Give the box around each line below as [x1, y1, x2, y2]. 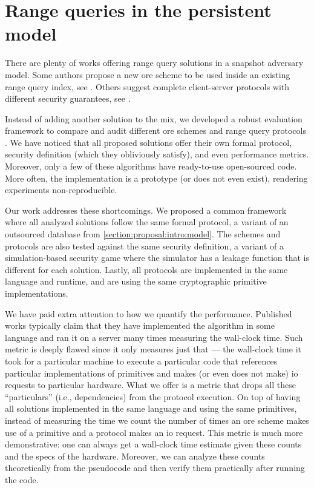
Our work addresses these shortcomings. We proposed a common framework [5, 203, 287, 216]
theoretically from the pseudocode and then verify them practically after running [5, 461, 305, 474]
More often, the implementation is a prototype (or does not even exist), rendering [5, 171, 308, 184]
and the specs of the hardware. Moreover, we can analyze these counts [5, 449, 265, 462]
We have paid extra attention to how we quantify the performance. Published [5, 307, 292, 320]
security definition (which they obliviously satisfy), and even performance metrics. [5, 148, 309, 160]
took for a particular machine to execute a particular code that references [5, 354, 278, 367]
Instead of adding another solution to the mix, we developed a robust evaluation [5, 112, 303, 125]
